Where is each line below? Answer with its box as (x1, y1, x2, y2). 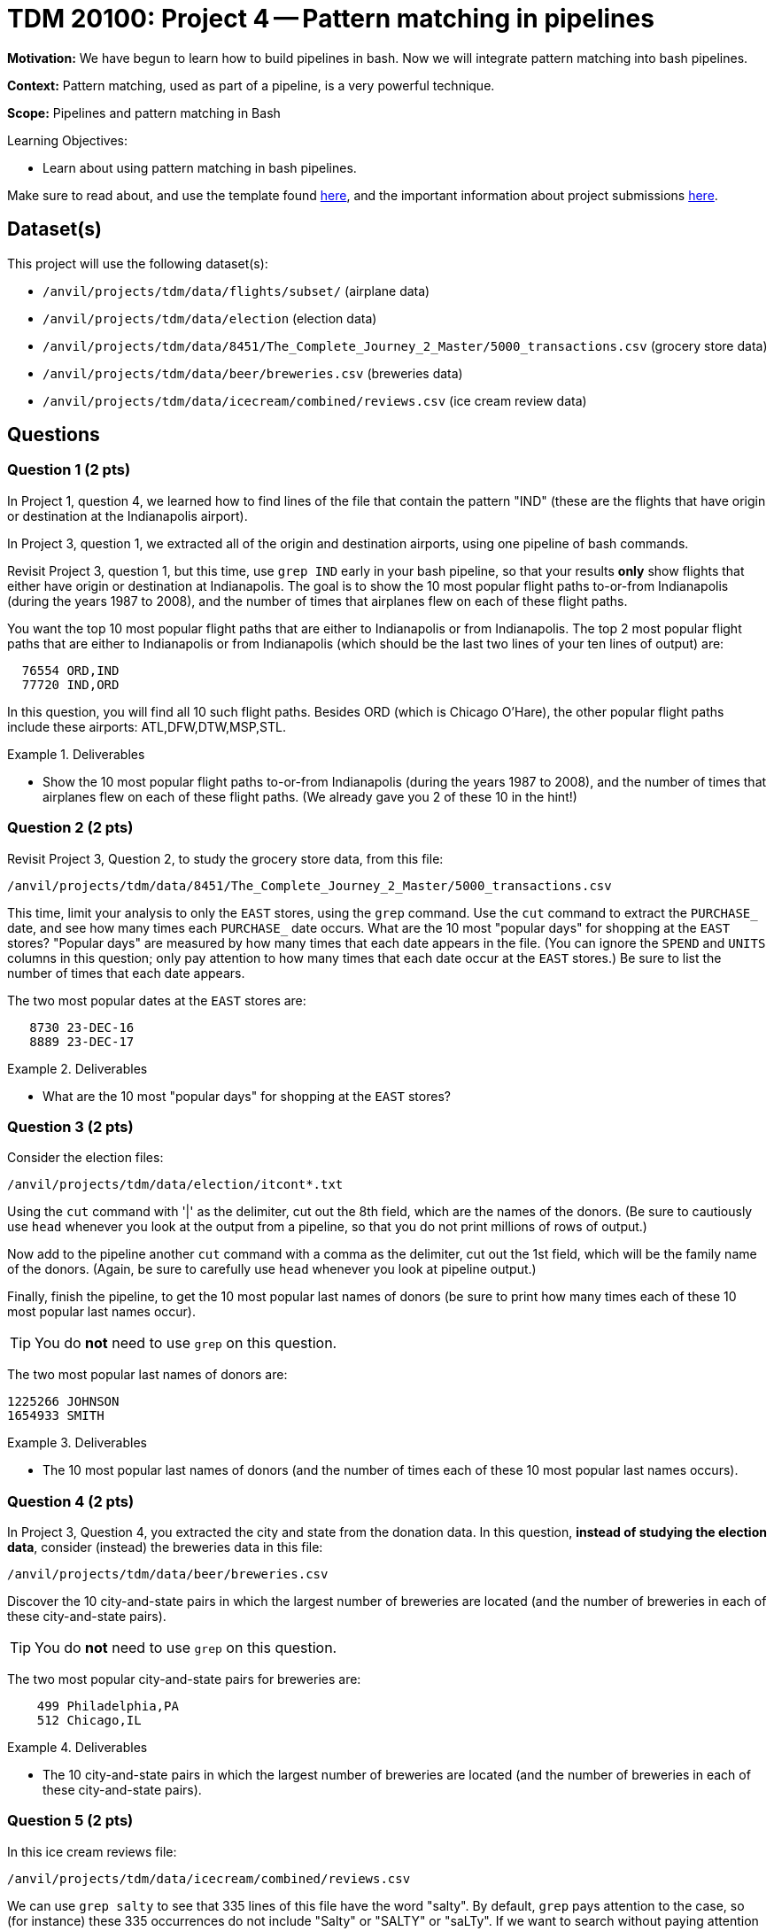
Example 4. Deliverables (7, 1740, 148, 1756)
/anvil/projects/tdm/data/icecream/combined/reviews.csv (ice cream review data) (43, 392, 587, 408)
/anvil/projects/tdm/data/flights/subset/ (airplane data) (43, 283, 430, 299)
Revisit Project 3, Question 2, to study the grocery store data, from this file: (7, 850, 444, 866)
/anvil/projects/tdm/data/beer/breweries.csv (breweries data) (43, 365, 463, 381)
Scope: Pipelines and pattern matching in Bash (7, 105, 281, 120)
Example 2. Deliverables (7, 1060, 148, 1076)
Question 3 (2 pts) (7, 1117, 134, 1136)
